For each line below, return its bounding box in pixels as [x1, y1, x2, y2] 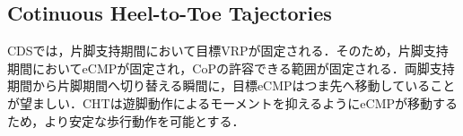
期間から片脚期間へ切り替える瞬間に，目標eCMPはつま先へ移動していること [7, 76, 456, 95]
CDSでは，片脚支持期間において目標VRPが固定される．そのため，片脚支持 [7, 41, 449, 60]
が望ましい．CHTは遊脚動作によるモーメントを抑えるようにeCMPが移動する [7, 93, 459, 112]
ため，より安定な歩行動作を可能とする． [7, 111, 245, 130]
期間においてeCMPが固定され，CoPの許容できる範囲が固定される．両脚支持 [7, 58, 455, 77]
